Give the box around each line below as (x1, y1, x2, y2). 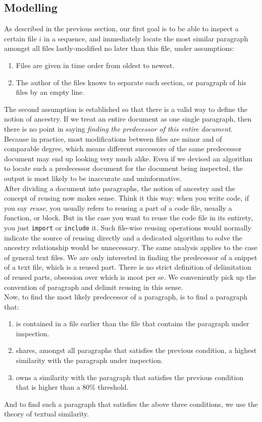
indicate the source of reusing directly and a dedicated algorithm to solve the (4, 232, 242, 243)
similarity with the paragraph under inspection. (16, 355, 163, 366)
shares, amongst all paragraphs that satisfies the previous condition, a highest (16, 345, 257, 355)
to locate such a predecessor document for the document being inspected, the (4, 163, 243, 173)
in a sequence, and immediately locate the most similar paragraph (43, 33, 248, 43)
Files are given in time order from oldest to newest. (16, 59, 175, 70)
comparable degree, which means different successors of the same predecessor (4, 143, 242, 154)
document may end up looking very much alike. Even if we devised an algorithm (4, 153, 252, 163)
